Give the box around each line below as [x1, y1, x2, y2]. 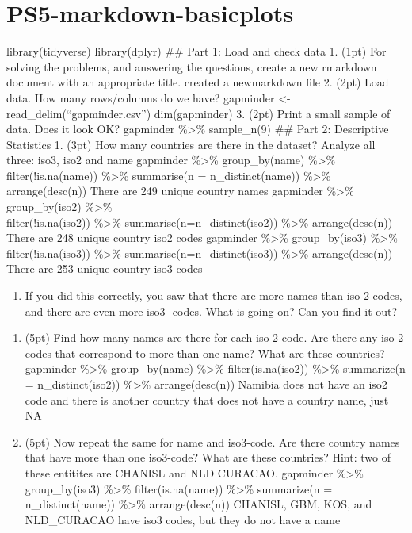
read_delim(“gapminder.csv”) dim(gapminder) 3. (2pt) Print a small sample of [6, 105, 391, 121]
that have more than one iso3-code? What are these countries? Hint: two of [25, 449, 391, 466]
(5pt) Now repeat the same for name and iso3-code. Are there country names [25, 433, 400, 450]
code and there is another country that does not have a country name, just [25, 391, 389, 408]
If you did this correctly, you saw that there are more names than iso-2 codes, [25, 287, 402, 304]
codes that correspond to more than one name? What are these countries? [25, 344, 385, 361]
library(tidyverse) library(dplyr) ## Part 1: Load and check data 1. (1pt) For [6, 43, 387, 59]
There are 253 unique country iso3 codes [6, 260, 203, 277]
